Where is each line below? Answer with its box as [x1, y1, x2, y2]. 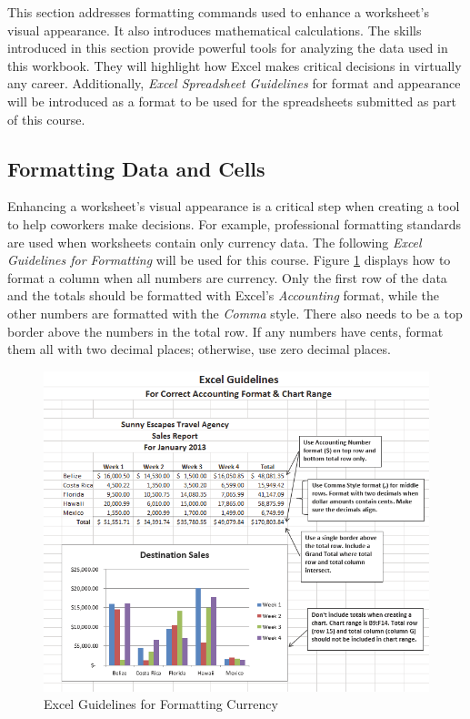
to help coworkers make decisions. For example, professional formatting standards [7, 214, 462, 233]
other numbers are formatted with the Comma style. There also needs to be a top [7, 303, 463, 322]
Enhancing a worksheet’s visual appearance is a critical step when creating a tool [7, 197, 460, 216]
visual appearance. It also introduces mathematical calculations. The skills [7, 20, 422, 39]
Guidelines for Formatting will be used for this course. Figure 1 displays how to [7, 250, 451, 269]
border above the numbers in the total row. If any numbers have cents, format [7, 321, 444, 340]
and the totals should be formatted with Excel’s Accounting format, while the [7, 286, 440, 305]
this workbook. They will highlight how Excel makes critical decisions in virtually [7, 56, 462, 75]
